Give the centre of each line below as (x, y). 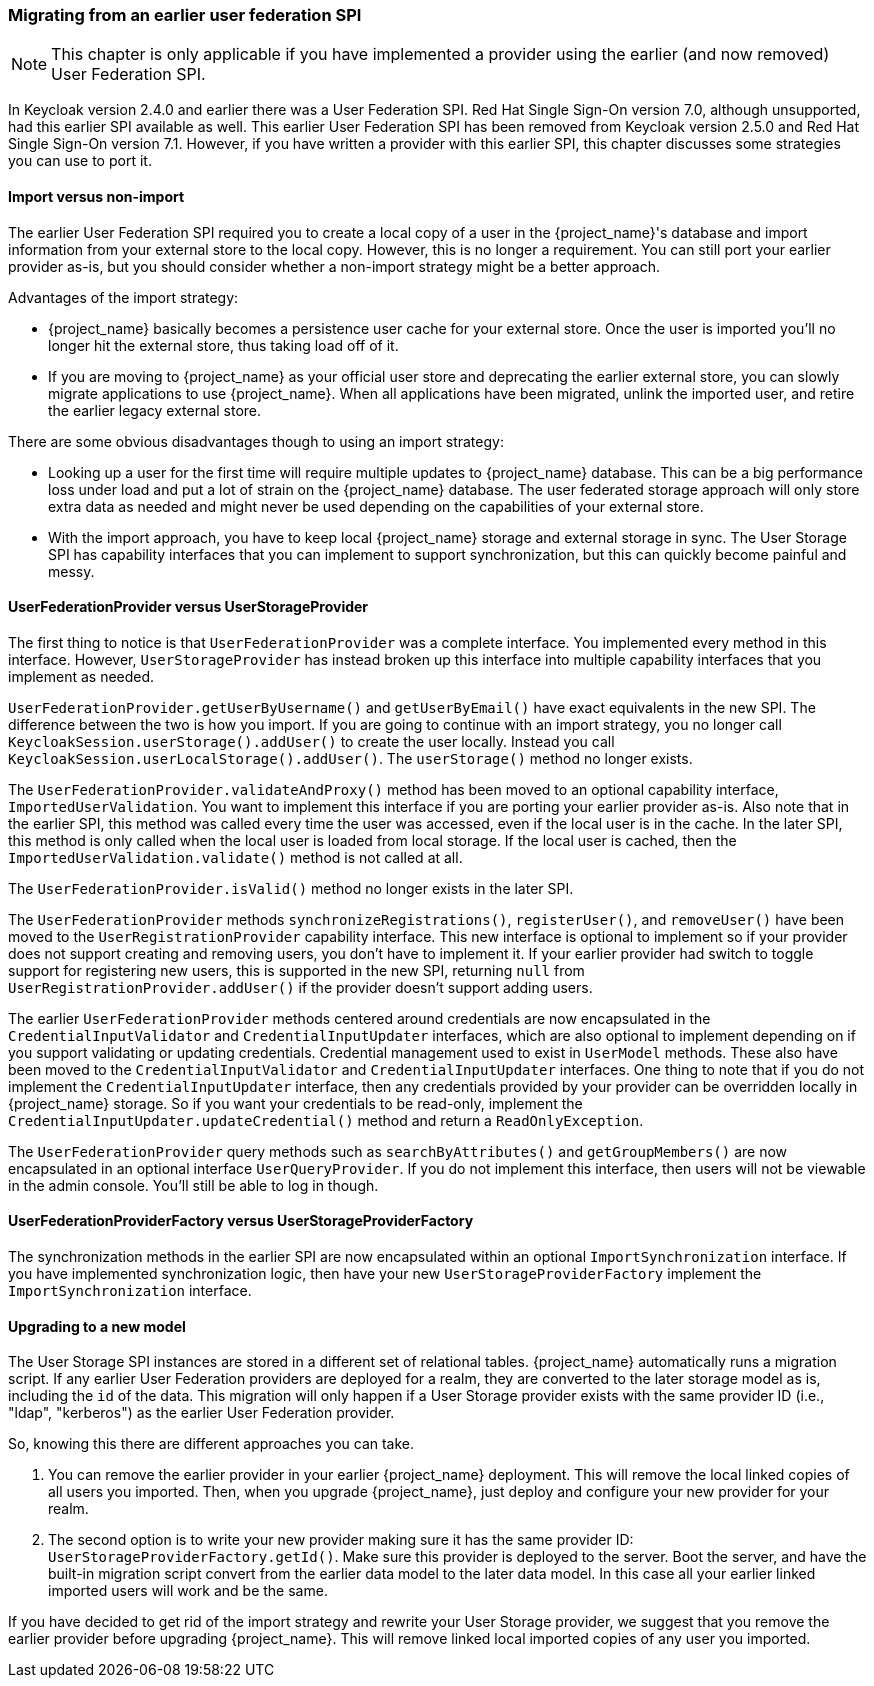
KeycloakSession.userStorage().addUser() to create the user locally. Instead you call (311, 741)
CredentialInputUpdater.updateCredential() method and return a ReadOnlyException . (326, 1120)
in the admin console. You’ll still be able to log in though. (193, 1185)
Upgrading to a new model (97, 1326)
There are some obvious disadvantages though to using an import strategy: (256, 441)
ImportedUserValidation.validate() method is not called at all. (235, 857)
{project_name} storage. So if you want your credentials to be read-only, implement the (295, 1103)
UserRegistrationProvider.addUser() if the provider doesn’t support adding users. (300, 987)
